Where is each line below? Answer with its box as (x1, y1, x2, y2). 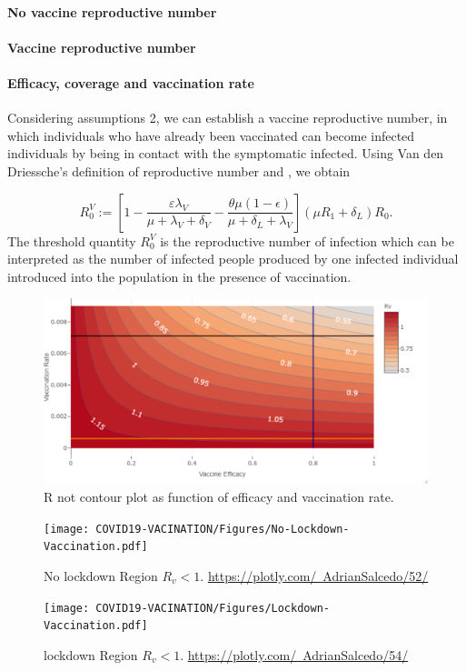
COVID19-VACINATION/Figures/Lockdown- (95, 601, 330, 615)
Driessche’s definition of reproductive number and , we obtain (7, 161, 351, 180)
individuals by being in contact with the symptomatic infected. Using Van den (7, 144, 444, 163)
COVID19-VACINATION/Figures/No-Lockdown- (95, 522, 350, 536)
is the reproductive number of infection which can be (160, 231, 454, 250)
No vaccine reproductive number (7, 2, 217, 21)
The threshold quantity (7, 231, 136, 250)
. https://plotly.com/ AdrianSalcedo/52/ (200, 566, 429, 585)
